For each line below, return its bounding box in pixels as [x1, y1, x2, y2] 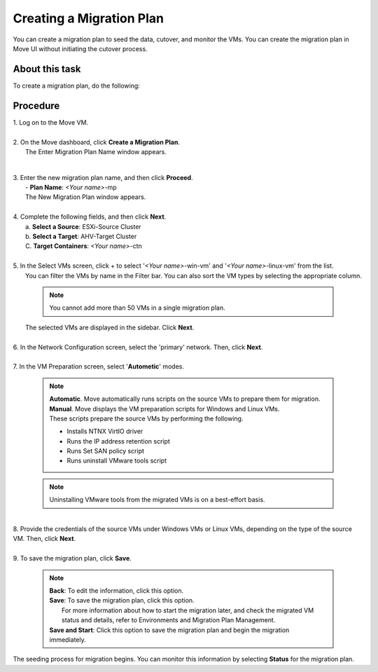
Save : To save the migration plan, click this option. [49, 596, 195, 605]
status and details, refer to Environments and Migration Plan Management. [62, 616, 276, 624]
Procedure [13, 100, 60, 111]
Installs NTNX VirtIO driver [66, 427, 143, 436]
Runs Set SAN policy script [66, 447, 145, 455]
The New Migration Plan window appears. [25, 193, 146, 201]
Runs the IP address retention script [66, 437, 171, 445]
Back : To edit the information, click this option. [49, 586, 184, 595]
